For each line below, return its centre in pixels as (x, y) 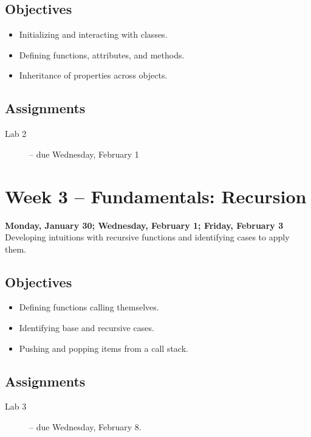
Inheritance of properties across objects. (93, 75)
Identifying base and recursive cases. (87, 328)
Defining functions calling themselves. (89, 307)
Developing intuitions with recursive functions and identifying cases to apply (147, 237)
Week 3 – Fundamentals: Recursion (156, 196)
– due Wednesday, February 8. (85, 427)
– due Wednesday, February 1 (84, 154)
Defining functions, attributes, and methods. (102, 54)
